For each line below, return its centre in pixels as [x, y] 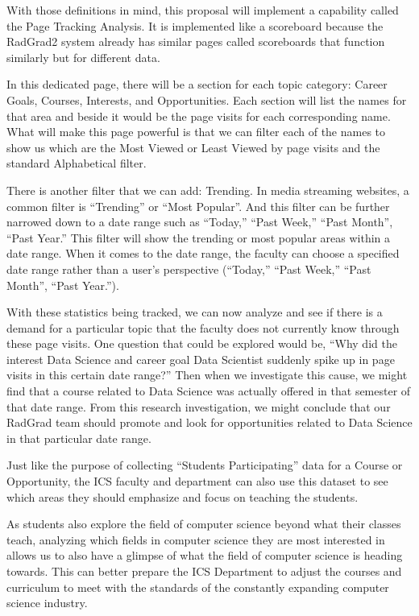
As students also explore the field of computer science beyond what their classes [204, 524]
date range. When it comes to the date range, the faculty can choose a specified [203, 253]
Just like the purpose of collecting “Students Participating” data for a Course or [205, 465]
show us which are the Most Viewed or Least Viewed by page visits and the [193, 147]
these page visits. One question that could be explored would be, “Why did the [202, 343]
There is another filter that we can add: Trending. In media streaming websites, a [208, 190]
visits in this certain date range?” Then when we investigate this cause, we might [207, 375]
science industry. [47, 603]
